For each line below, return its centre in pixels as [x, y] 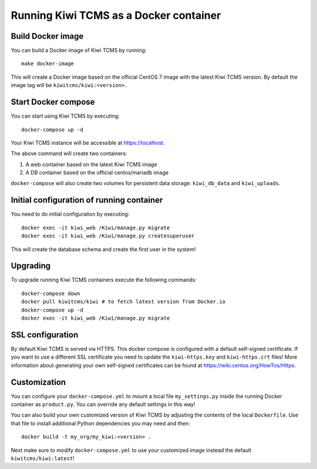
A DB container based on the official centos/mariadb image [97, 173]
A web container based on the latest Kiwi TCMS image [92, 164]
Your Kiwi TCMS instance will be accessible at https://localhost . [88, 143]
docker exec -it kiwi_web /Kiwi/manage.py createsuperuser [108, 236]
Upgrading [31, 266]
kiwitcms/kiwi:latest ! [43, 458]
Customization [38, 382]
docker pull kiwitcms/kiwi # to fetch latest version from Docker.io [124, 302]
